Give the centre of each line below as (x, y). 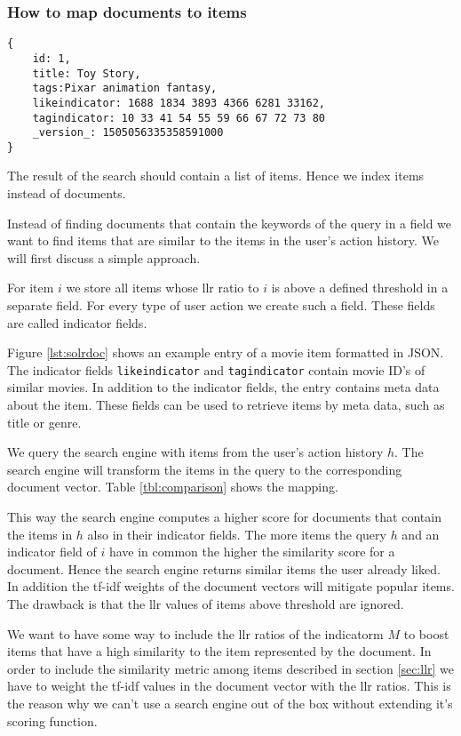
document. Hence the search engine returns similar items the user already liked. (224, 568)
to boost (426, 633)
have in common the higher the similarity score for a (252, 552)
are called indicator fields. (77, 322)
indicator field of (52, 552)
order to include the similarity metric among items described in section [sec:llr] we (231, 668)
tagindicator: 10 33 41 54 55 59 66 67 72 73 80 (179, 118)
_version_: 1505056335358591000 (128, 133)
